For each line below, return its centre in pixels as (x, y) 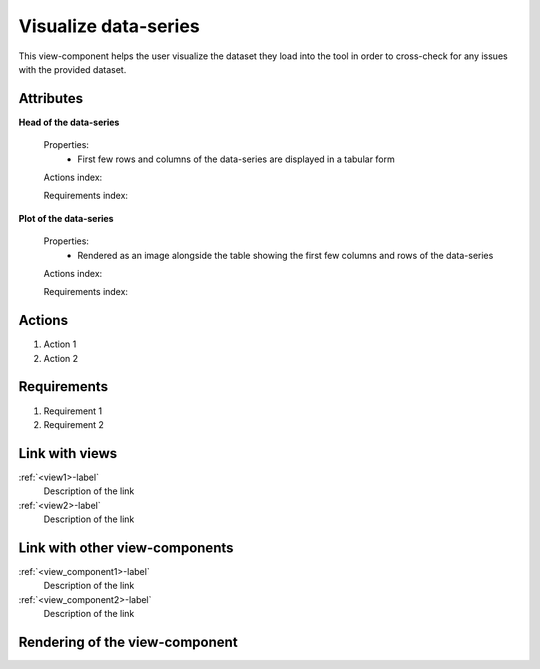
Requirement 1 (73, 411)
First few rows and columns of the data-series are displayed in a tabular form (236, 159)
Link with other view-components (126, 547)
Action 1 (60, 344)
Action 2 (61, 358)
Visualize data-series (109, 26)
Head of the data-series (69, 122)
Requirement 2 (74, 424)
